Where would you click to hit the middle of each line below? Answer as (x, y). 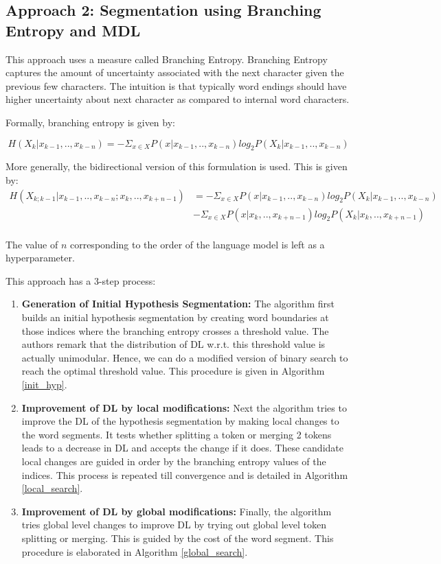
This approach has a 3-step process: (81, 280)
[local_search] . (52, 488)
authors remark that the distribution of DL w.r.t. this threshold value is (173, 344)
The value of (32, 244)
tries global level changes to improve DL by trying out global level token (174, 525)
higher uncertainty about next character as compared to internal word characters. (178, 99)
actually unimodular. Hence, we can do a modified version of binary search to (185, 357)
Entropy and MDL (73, 30)
